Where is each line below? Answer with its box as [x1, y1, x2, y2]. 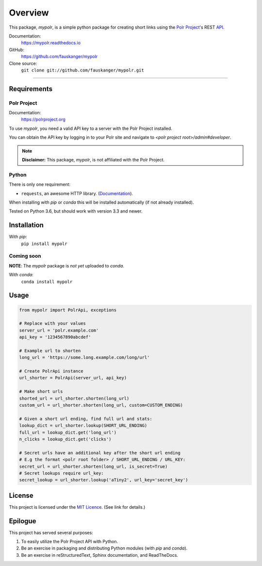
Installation [9, 221, 44, 230]
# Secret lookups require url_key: [19, 470, 104, 476]
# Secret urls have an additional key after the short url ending [19, 450, 180, 456]
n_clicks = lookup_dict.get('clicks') [19, 436, 112, 442]
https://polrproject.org [21, 117, 65, 123]
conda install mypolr [21, 279, 73, 284]
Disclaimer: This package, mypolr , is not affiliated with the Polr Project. [22, 157, 165, 162]
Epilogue [9, 517, 36, 525]
